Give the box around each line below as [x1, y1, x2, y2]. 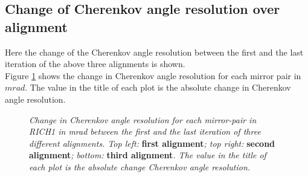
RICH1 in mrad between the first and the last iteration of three [29, 125, 261, 138]
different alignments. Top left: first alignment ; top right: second [29, 137, 275, 149]
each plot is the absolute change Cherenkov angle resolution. [29, 160, 251, 173]
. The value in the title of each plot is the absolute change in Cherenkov [25, 81, 291, 94]
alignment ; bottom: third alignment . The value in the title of [29, 149, 266, 161]
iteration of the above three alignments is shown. [5, 57, 185, 70]
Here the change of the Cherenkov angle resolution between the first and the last [5, 45, 304, 58]
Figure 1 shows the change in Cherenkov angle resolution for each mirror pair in [5, 69, 301, 82]
